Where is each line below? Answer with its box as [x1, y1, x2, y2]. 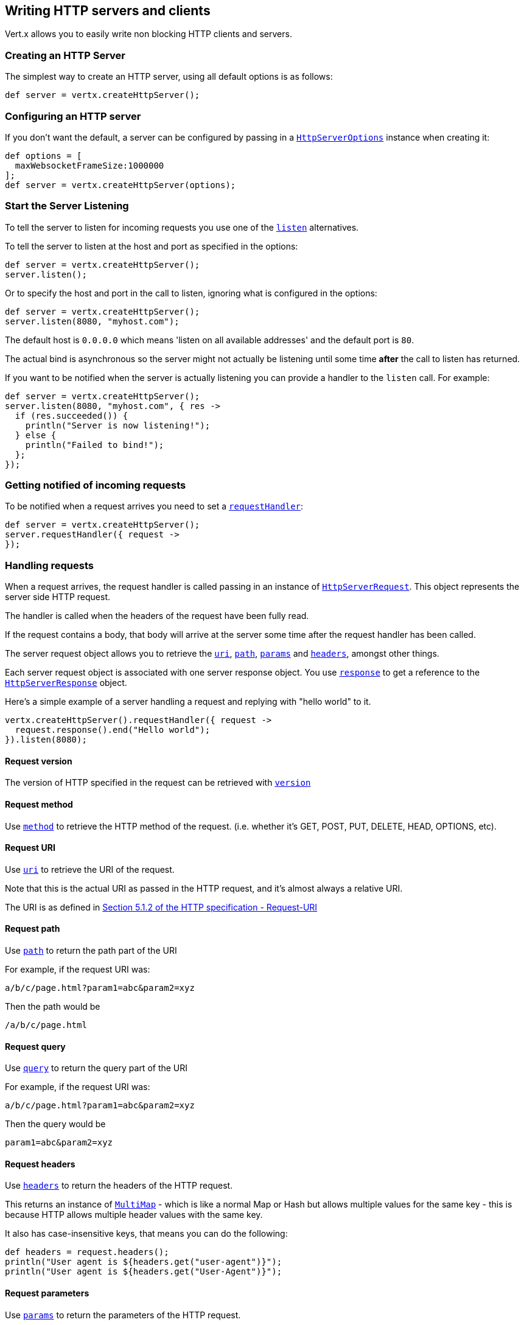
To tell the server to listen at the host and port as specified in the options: [5, 240, 298, 251]
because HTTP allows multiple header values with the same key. [5, 1209, 263, 1220]
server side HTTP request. [5, 592, 111, 603]
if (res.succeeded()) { [15, 410, 128, 421]
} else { [15, 430, 57, 440]
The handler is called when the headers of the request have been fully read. [5, 610, 309, 621]
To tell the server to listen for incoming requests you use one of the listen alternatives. [5, 222, 359, 232]
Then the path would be [5, 1001, 100, 1012]
